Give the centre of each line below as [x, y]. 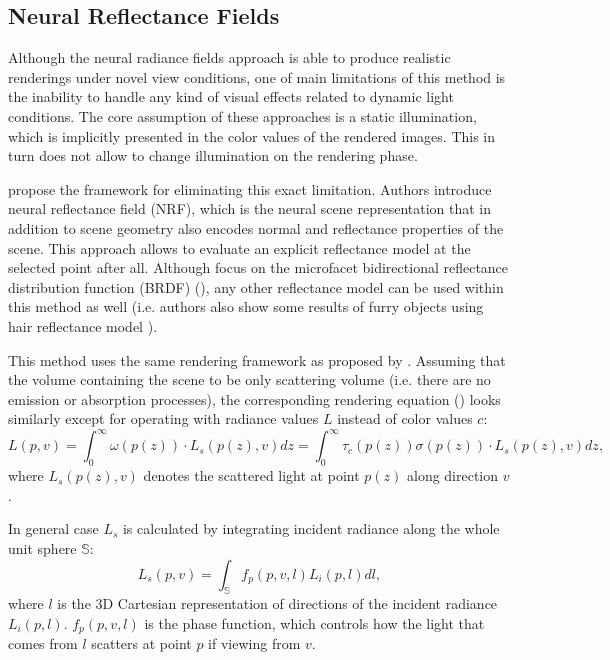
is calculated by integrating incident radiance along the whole [311, 528]
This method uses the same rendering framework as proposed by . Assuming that [257, 359]
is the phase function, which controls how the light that [314, 622]
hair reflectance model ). [83, 325]
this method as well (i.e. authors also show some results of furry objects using [246, 306]
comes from [43, 643]
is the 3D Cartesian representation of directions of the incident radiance [277, 603]
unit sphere [42, 547]
